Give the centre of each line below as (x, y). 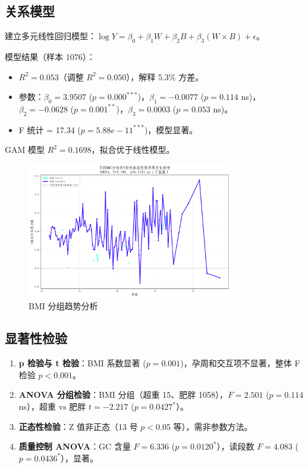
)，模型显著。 (171, 129)
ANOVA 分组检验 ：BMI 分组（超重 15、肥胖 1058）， (123, 395)
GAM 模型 (25, 150)
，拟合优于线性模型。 (133, 150)
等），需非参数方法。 (213, 426)
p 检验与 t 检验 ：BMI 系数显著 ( (82, 363)
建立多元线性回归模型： (51, 36)
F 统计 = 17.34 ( (50, 129)
